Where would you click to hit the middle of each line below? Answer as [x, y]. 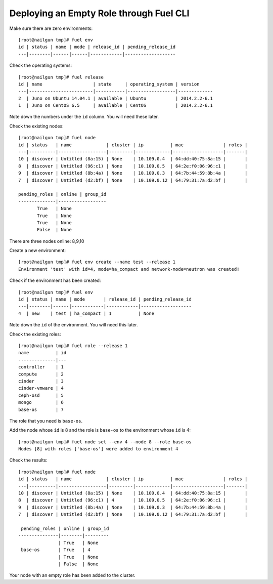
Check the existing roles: [35, 334]
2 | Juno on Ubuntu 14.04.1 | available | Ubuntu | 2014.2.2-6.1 [116, 98]
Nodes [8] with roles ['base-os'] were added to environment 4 [98, 449]
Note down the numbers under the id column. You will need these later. [84, 117]
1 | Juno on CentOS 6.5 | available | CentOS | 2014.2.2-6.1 [116, 106]
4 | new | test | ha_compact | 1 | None [86, 313]
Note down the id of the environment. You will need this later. [74, 325]
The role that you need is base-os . [46, 421]
